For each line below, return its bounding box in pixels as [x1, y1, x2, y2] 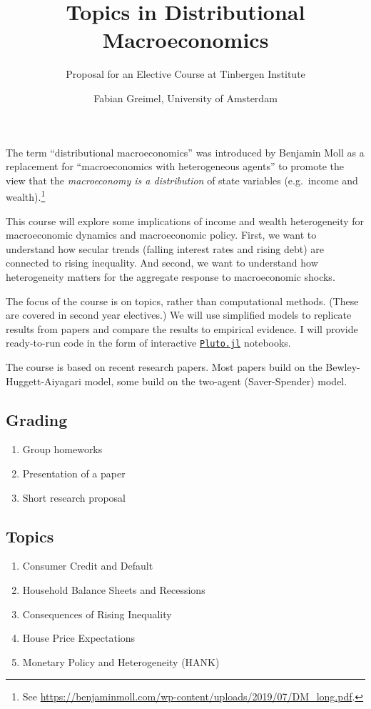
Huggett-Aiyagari [6, 373, 81, 388]
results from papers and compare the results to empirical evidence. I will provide [6, 321, 358, 336]
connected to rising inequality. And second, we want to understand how [6, 255, 318, 270]
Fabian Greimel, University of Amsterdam [93, 90, 278, 105]
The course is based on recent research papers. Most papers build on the [6, 359, 322, 374]
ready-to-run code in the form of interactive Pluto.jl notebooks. [6, 335, 291, 350]
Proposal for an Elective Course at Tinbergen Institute [66, 66, 305, 81]
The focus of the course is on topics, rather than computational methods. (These [6, 293, 359, 308]
